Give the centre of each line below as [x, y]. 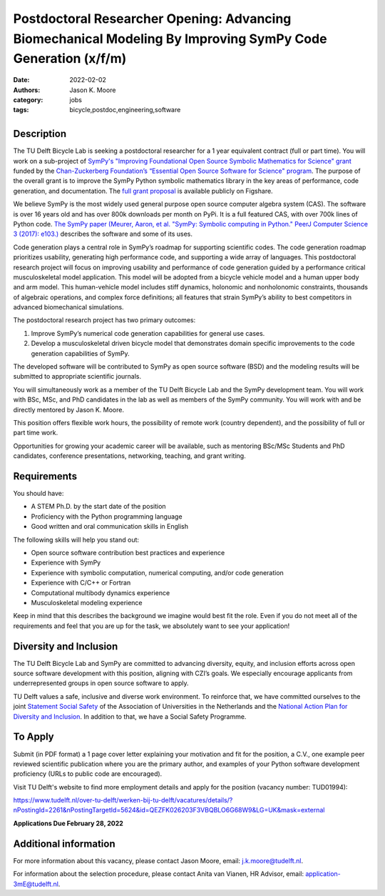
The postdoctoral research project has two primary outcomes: [104, 320]
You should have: [38, 494]
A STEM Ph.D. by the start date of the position [99, 507]
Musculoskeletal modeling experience [87, 602]
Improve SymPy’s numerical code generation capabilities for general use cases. [148, 333]
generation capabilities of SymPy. [80, 353]
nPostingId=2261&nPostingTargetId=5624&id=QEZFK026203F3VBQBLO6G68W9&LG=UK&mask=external [169, 810]
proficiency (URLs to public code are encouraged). [88, 774]
